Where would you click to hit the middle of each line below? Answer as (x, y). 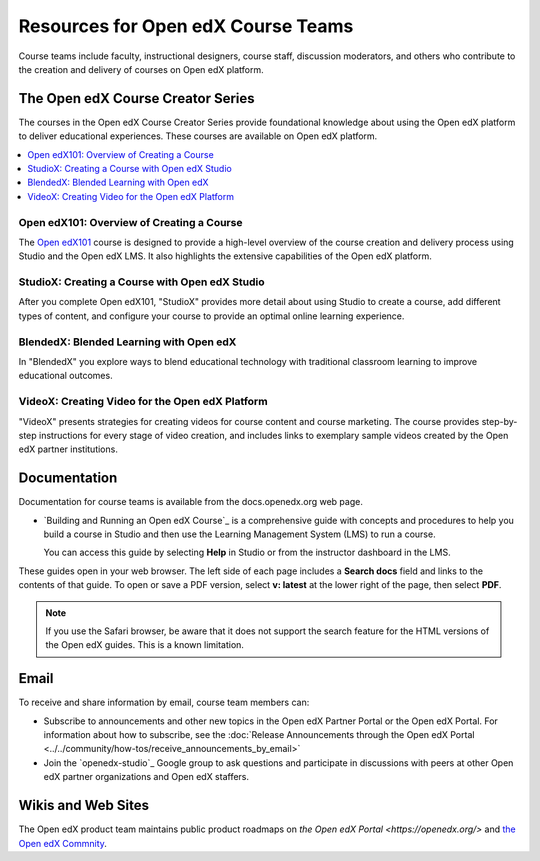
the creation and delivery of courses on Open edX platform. (141, 69)
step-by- (499, 421)
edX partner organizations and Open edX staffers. (146, 777)
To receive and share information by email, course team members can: (164, 702)
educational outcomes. (66, 376)
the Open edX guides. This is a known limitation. (145, 645)
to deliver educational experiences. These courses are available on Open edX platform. (198, 136)
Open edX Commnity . (62, 843)
